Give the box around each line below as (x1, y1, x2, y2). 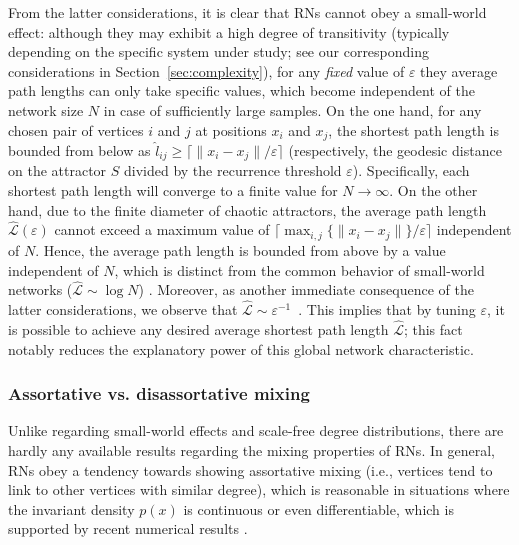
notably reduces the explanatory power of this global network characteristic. (8, 338, 474, 359)
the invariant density (8, 498, 135, 519)
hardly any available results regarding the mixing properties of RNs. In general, (8, 439, 495, 460)
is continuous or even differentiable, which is (183, 498, 454, 519)
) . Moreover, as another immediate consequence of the (138, 279, 475, 300)
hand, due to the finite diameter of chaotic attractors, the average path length (8, 199, 487, 220)
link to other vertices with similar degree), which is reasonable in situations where (8, 479, 510, 500)
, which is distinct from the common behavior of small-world (114, 259, 485, 280)
